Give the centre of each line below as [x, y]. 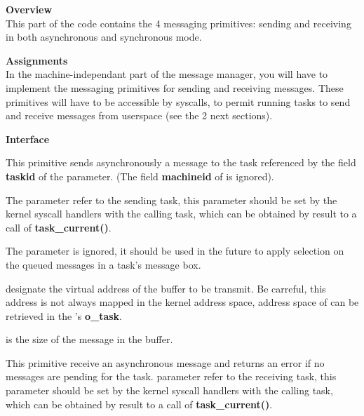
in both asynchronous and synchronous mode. [104, 37]
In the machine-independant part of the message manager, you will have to [167, 74]
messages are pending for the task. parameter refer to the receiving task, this [171, 376]
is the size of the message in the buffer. [89, 339]
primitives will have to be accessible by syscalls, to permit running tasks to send [178, 101]
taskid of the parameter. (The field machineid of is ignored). [140, 176]
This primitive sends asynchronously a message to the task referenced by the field [181, 162]
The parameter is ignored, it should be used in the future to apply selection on [175, 251]
